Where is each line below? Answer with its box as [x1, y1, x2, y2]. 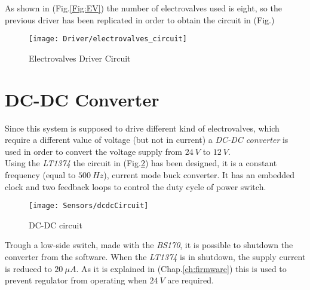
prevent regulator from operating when [5, 274, 147, 286]
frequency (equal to [5, 168, 76, 181]
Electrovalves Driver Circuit [29, 51, 131, 64]
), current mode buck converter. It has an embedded [103, 168, 295, 181]
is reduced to [5, 262, 52, 274]
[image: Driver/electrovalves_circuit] [29, 35, 187, 44]
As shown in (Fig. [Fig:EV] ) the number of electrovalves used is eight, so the [5, 2, 282, 14]
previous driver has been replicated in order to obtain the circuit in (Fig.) [5, 13, 275, 26]
